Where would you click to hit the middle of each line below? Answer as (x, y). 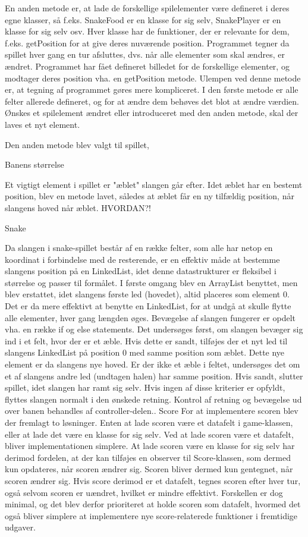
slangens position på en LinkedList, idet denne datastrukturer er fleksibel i (141, 271)
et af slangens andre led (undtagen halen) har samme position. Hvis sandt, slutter (154, 376)
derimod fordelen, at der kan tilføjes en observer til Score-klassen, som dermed (148, 457)
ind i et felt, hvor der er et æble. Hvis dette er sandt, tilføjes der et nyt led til (146, 340)
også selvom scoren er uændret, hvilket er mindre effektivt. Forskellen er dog (144, 492)
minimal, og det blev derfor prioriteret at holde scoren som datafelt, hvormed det (153, 504)
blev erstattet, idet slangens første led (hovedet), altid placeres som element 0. (147, 294)
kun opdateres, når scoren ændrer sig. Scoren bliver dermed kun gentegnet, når (149, 469)
